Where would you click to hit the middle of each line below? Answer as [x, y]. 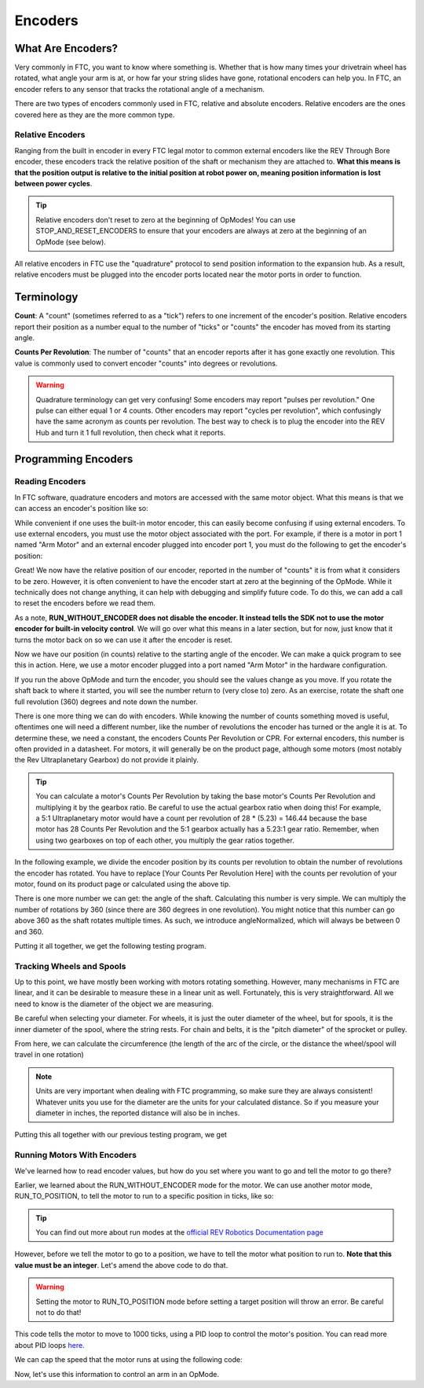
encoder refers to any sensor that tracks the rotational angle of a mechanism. [139, 89]
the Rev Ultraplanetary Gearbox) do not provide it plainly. [107, 760]
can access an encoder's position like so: [81, 509]
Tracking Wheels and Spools [70, 966]
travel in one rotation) [49, 1055]
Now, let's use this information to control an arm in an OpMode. [117, 1374]
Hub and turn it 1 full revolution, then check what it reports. [131, 432]
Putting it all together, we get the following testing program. [111, 946]
